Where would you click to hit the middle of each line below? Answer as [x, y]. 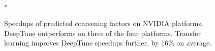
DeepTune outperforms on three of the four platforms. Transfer [102, 33]
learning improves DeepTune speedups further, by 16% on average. [108, 43]
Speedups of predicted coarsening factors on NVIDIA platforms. [104, 23]
